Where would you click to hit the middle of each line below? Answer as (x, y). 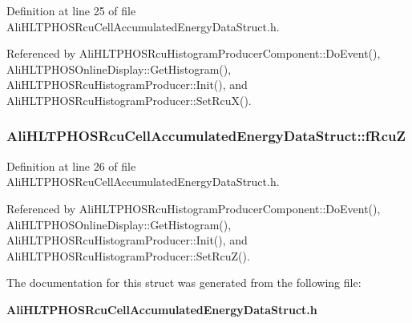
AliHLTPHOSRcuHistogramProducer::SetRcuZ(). (128, 255)
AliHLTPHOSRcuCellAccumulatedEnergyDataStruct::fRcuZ (206, 136)
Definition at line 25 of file (71, 10)
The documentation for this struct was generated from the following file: (184, 283)
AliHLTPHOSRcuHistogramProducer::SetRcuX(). (129, 100)
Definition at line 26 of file (71, 166)
